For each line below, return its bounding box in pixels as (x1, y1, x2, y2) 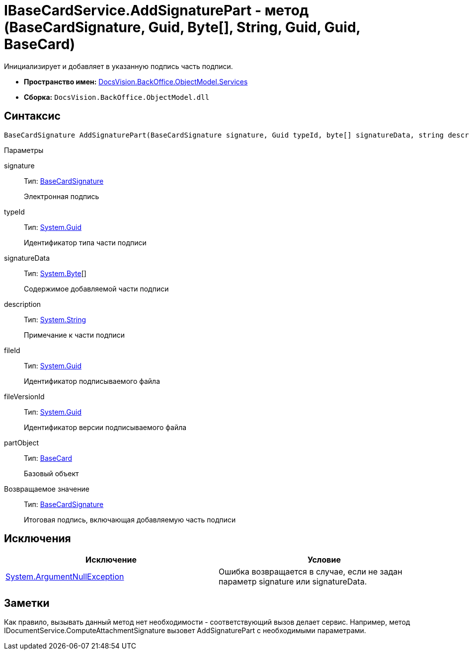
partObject (4, 438, 39, 447)
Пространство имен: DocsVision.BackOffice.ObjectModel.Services (24, 77, 248, 86)
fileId (4, 346, 20, 355)
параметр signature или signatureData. (219, 577, 367, 587)
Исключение (85, 555, 137, 565)
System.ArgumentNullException (5, 572, 124, 582)
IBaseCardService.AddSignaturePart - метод (4, 2, 309, 19)
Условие (308, 555, 341, 565)
